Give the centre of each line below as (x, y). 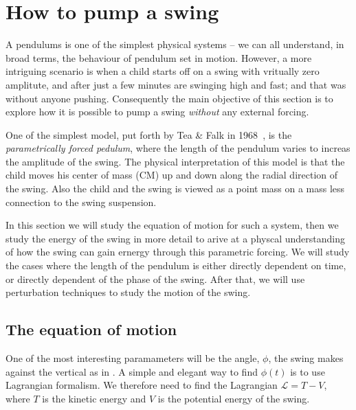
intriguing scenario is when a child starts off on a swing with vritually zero (163, 71)
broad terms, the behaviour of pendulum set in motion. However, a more (159, 57)
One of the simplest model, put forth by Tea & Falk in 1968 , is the (149, 134)
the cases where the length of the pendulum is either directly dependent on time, (176, 265)
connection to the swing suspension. (81, 202)
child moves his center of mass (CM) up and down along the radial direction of (172, 175)
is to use (308, 371)
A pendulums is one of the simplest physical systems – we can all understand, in (175, 44)
